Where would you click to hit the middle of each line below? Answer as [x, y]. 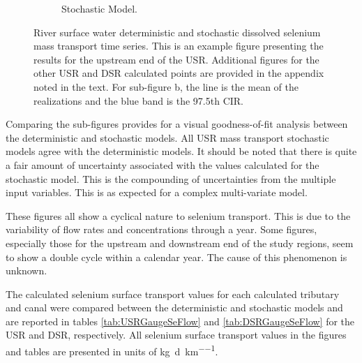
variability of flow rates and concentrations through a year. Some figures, [161, 229]
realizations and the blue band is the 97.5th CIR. [139, 100]
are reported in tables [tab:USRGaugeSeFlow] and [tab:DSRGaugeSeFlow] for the [180, 321]
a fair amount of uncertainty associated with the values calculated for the [163, 164]
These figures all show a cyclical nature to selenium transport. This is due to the [178, 215]
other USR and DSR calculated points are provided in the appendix [179, 73]
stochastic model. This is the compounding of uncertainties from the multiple [171, 178]
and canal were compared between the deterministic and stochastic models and [174, 308]
